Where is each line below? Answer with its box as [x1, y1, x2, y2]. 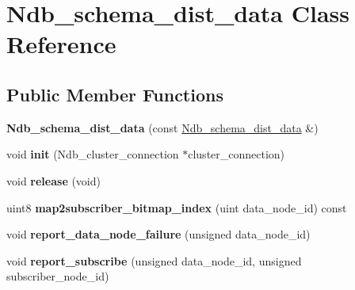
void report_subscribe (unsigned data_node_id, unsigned [6, 252, 302, 269]
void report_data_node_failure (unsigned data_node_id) [6, 226, 311, 242]
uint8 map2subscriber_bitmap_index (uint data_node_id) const [6, 199, 347, 216]
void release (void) [6, 172, 101, 189]
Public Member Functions [6, 82, 223, 106]
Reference [6, 28, 116, 60]
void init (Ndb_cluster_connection [6, 146, 179, 162]
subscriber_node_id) [6, 268, 109, 284]
